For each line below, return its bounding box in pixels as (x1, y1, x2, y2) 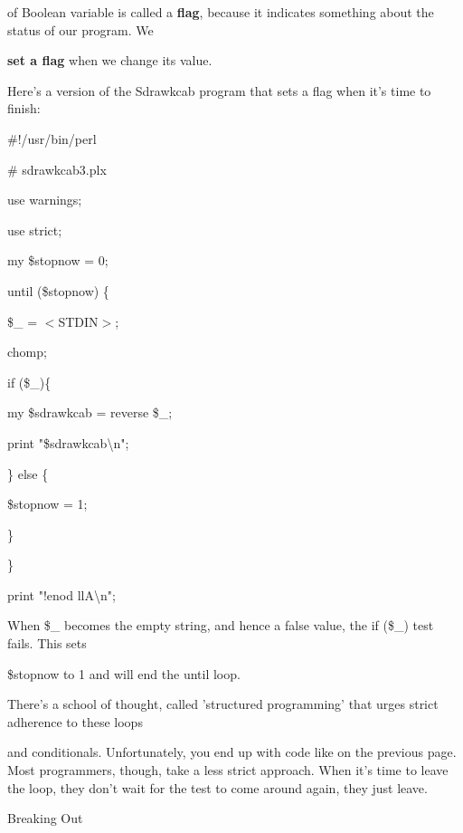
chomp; (7, 342, 47, 361)
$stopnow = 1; (7, 494, 88, 513)
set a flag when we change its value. (7, 51, 213, 70)
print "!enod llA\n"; (7, 585, 116, 604)
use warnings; (7, 190, 82, 209)
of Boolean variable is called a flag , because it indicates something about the (7, 3, 434, 21)
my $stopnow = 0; (7, 251, 109, 270)
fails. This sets (7, 634, 87, 653)
